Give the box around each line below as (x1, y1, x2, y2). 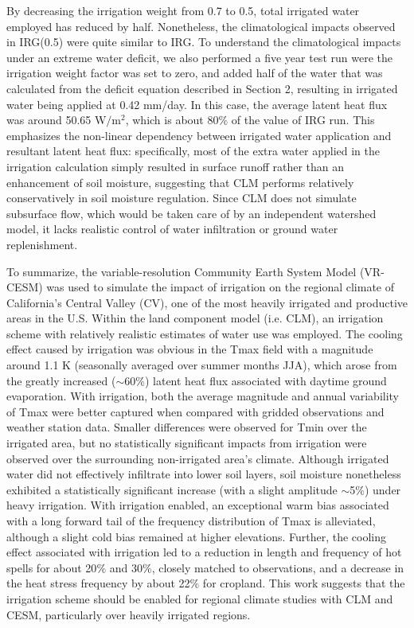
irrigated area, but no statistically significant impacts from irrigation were (6, 435, 367, 451)
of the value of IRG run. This (231, 111, 375, 128)
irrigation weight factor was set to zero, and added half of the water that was (6, 64, 383, 81)
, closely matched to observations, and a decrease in (151, 559, 404, 575)
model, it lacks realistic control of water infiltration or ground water (6, 220, 338, 237)
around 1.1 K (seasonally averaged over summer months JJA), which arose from (6, 357, 397, 373)
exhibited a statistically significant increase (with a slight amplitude (6, 481, 338, 497)
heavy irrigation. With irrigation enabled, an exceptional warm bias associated (6, 497, 389, 513)
